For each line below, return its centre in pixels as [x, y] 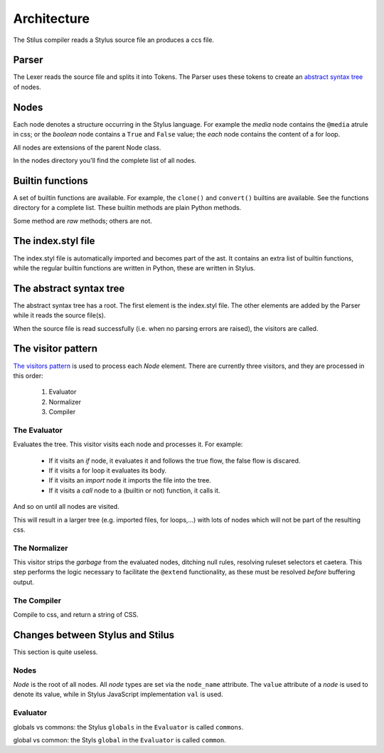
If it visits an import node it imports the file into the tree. [130, 480]
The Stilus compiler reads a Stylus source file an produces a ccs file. [114, 40]
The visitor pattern [55, 349]
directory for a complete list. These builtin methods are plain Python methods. [127, 208]
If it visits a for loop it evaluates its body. [108, 470]
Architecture [52, 19]
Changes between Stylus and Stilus [94, 634]
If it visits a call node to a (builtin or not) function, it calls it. [134, 490]
